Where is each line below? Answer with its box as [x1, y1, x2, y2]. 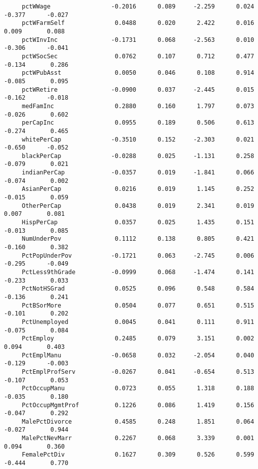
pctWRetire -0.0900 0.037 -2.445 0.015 [21, 86, 255, 93]
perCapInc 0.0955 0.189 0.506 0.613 [21, 119, 255, 127]
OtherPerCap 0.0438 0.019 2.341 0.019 [21, 202, 255, 209]
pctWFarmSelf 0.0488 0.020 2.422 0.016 [21, 19, 255, 27]
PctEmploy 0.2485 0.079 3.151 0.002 [21, 335, 255, 342]
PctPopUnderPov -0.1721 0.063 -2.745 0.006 [21, 252, 255, 259]
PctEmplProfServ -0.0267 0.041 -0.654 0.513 [21, 368, 255, 375]
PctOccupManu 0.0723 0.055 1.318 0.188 [21, 385, 255, 392]
